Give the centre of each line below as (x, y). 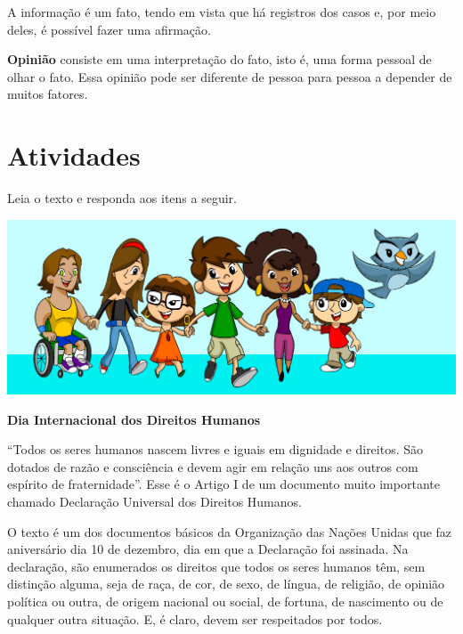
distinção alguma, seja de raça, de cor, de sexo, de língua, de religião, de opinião (226, 584)
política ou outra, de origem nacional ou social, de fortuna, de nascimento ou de (225, 601)
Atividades (74, 155)
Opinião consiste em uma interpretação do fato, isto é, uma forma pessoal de (219, 59)
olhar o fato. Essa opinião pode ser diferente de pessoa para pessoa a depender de (230, 76)
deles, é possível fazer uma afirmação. (109, 29)
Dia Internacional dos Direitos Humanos (134, 419)
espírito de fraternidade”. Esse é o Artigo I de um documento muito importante (223, 484)
